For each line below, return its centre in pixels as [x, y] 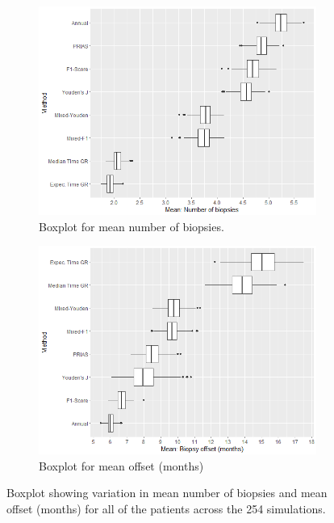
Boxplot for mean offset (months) [121, 465]
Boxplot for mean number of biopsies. [132, 226]
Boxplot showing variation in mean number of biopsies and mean [167, 493]
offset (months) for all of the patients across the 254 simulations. [166, 508]
